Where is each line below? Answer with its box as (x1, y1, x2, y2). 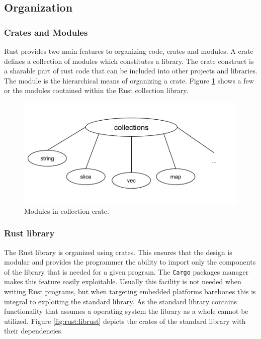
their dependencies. (4, 325, 63, 336)
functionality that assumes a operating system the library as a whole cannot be (4, 306, 248, 316)
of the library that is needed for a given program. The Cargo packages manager (4, 266, 249, 277)
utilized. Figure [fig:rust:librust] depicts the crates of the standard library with (4, 315, 246, 326)
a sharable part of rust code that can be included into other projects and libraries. (4, 65, 257, 76)
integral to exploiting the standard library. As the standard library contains (4, 296, 237, 306)
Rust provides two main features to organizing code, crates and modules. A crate (4, 46, 253, 56)
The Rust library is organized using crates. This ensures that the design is (4, 246, 232, 257)
